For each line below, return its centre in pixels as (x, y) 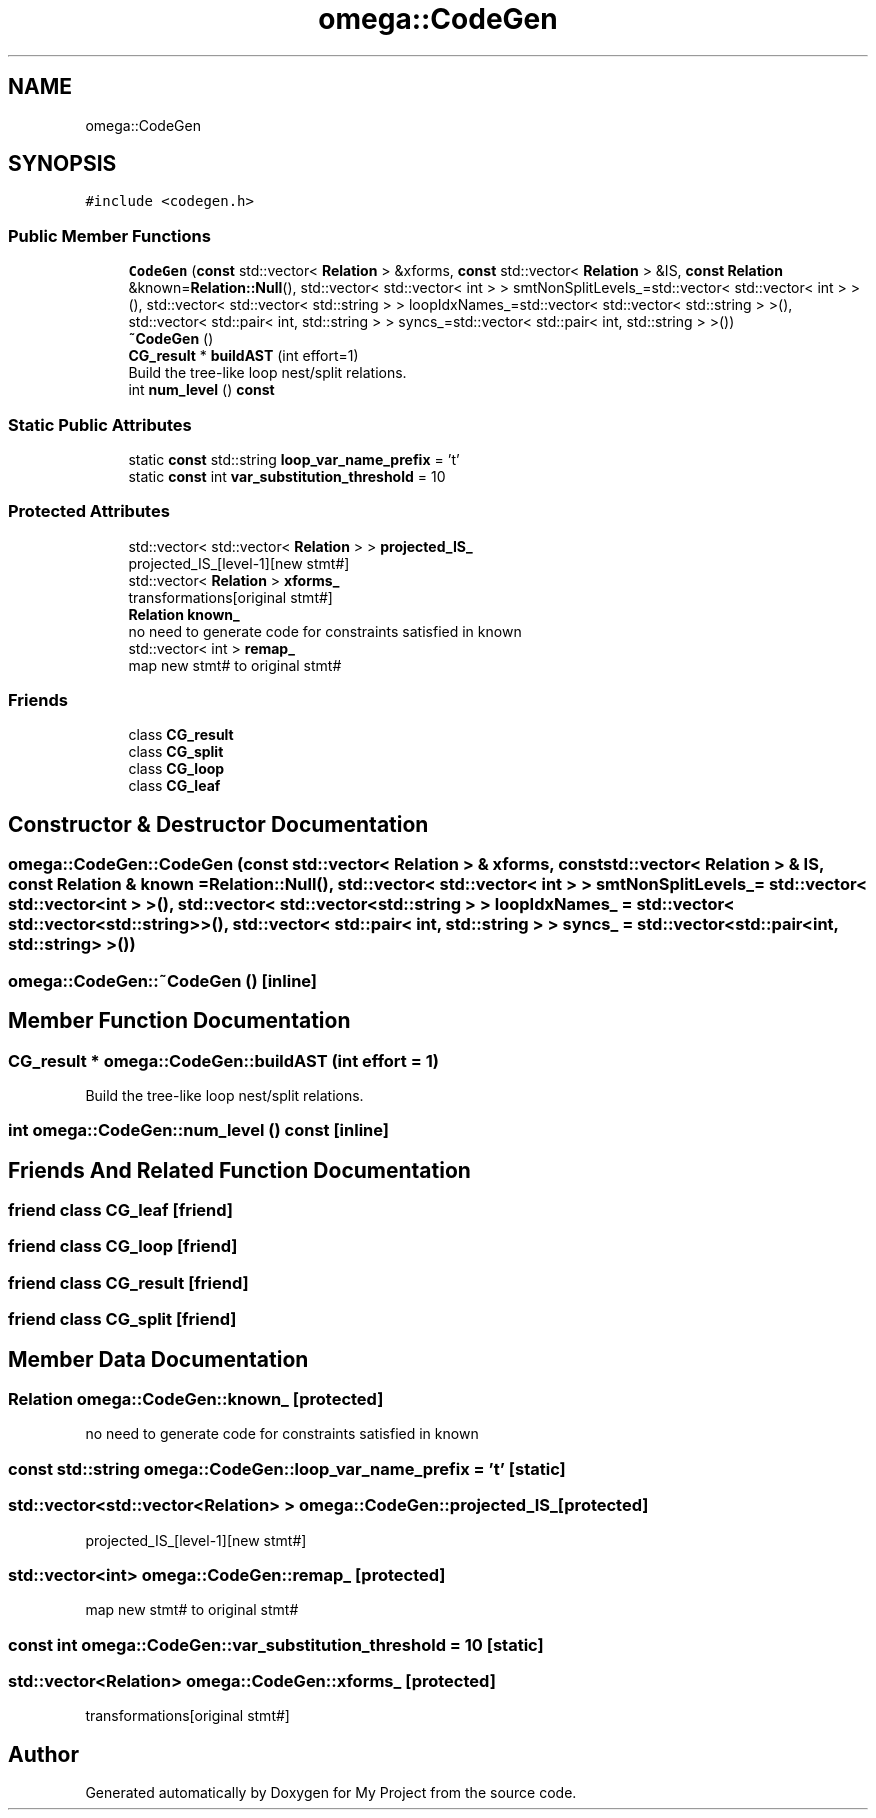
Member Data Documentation (158, 1359)
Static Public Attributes (100, 424)
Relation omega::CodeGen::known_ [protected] (196, 1399)
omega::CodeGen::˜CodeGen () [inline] (163, 980)
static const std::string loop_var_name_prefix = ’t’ (294, 459)
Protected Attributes (89, 511)
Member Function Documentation (179, 1021)
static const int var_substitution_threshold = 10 (287, 476)
